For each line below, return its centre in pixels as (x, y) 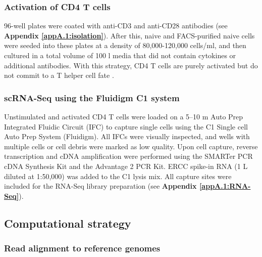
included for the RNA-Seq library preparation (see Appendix (100, 186)
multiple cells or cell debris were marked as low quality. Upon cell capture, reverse (131, 146)
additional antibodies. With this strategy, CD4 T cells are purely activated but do (131, 65)
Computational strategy (68, 223)
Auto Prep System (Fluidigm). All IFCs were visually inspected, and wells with (127, 136)
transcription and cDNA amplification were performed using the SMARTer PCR (128, 156)
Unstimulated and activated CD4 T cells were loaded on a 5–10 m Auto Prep (124, 116)
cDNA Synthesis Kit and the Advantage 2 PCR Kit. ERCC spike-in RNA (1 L (126, 166)
